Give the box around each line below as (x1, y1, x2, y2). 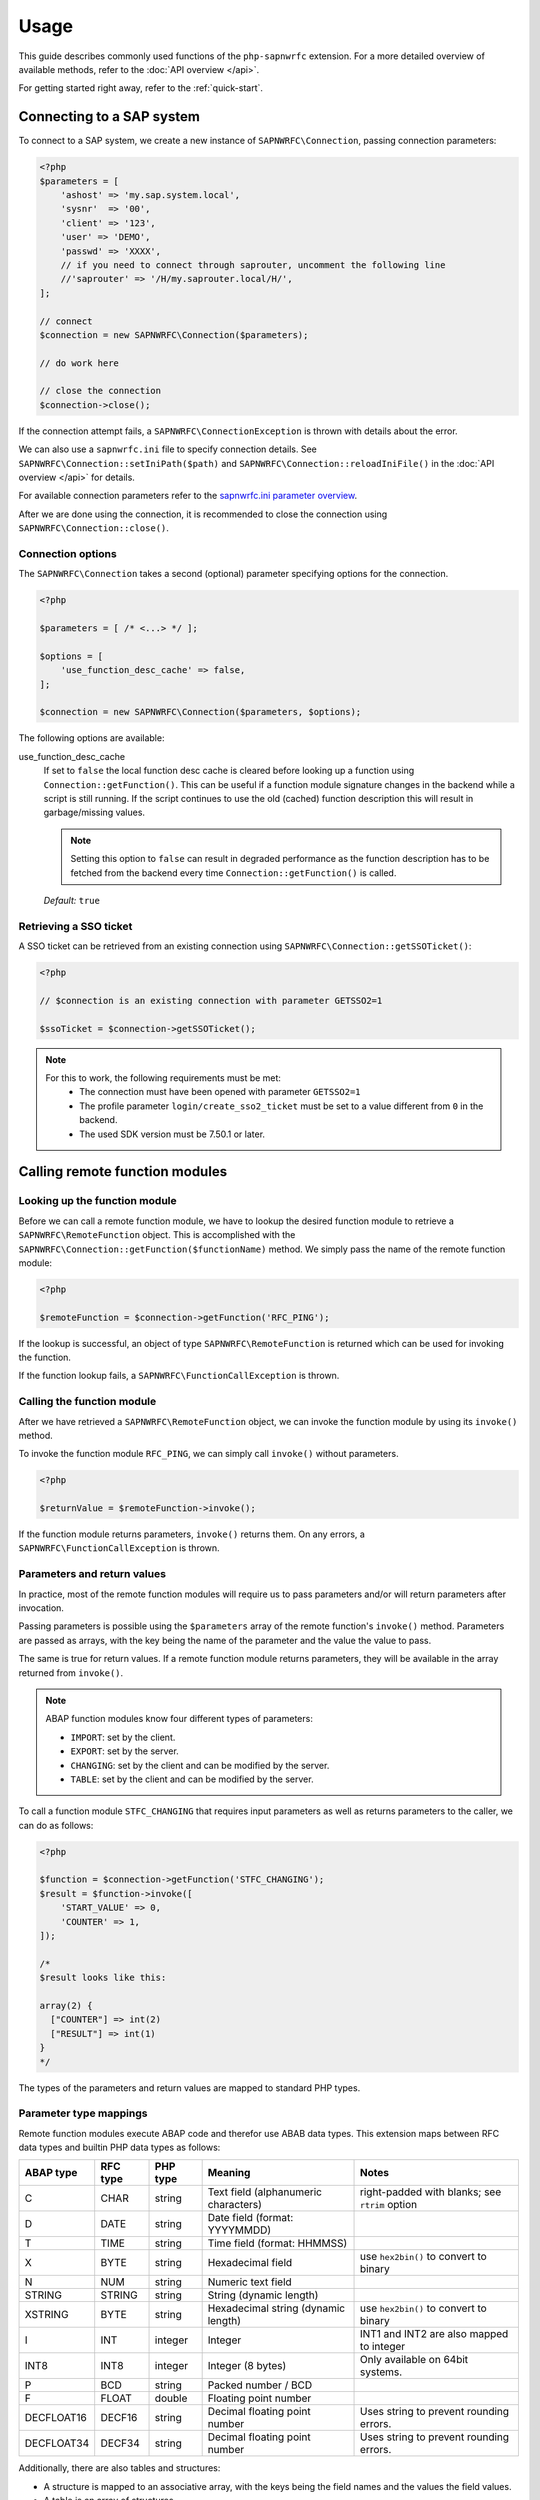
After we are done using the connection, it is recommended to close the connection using (18, 508, 388, 520)
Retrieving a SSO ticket (18, 919, 133, 933)
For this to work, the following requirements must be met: (45, 1072, 282, 1084)
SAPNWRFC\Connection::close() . (18, 522, 170, 534)
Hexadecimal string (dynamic (207, 2301, 345, 2315)
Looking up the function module (18, 1194, 177, 1208)
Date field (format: (207, 2211, 294, 2225)
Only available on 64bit (360, 2353, 469, 2367)
